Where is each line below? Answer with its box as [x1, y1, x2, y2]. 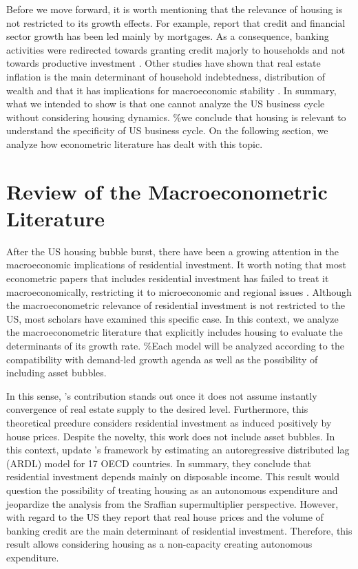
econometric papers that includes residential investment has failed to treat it [6, 271, 329, 286]
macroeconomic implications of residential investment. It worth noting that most [6, 257, 346, 272]
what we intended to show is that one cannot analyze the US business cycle [6, 96, 325, 111]
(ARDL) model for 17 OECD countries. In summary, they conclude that [6, 455, 312, 470]
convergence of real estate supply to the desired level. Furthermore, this [6, 402, 308, 416]
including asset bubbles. [6, 365, 107, 380]
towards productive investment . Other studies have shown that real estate [6, 56, 321, 70]
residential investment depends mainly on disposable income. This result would [6, 469, 340, 484]
